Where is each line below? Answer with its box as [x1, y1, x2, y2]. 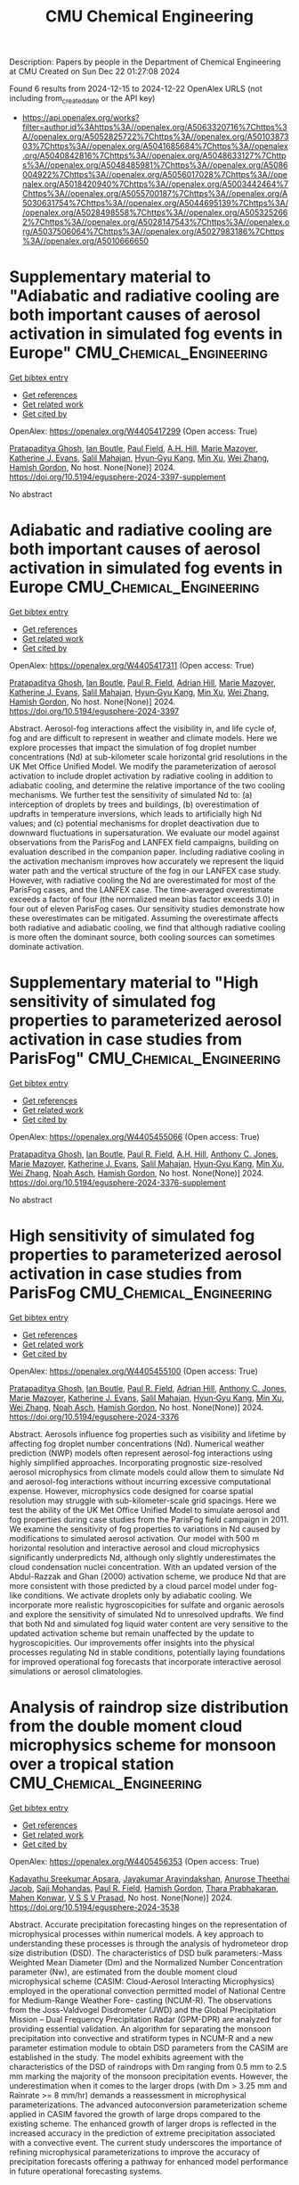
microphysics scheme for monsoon [9, 1734, 277, 1755]
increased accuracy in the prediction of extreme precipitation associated [9, 2127, 276, 2139]
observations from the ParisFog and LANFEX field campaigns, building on [9, 836, 279, 847]
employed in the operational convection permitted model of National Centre [9, 1985, 287, 1996]
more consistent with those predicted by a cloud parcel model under [9, 1580, 261, 1591]
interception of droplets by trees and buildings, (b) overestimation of [9, 799, 260, 810]
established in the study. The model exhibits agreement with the [9, 2051, 245, 2063]
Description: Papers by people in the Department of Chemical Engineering [9, 56, 281, 68]
